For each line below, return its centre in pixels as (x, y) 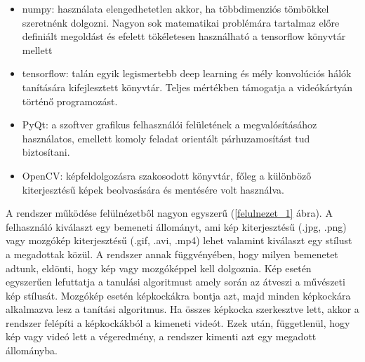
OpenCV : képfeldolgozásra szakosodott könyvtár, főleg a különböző (167, 175)
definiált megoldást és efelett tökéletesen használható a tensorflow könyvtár (184, 36)
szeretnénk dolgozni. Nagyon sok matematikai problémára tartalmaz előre (181, 22)
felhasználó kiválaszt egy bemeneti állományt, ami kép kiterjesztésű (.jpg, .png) (176, 226)
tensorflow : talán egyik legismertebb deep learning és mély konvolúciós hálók (187, 73)
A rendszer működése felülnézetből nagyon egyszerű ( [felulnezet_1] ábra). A (169, 213)
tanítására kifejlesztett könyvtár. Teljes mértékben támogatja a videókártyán (187, 87)
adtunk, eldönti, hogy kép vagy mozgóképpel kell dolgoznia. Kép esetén (159, 268)
